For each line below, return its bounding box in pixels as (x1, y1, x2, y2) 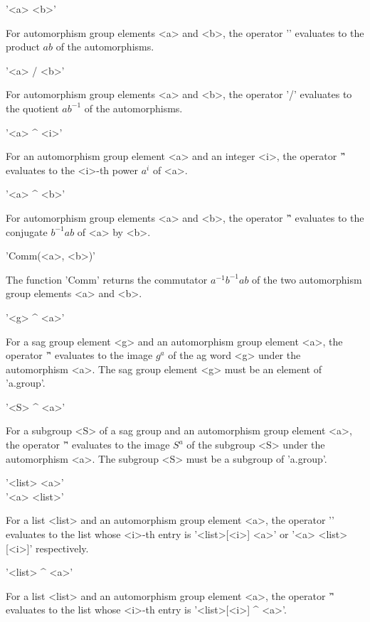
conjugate (6, 224, 48, 239)
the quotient (6, 100, 59, 115)
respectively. (36, 540, 89, 555)
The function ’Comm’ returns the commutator (6, 272, 208, 286)
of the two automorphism (252, 272, 362, 286)
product (6, 39, 40, 54)
